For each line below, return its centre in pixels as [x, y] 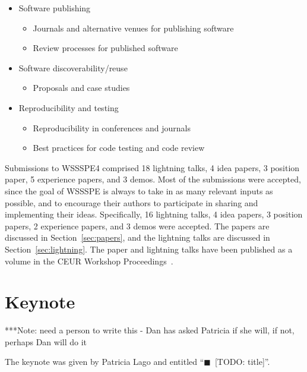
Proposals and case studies [81, 88]
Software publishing [55, 8]
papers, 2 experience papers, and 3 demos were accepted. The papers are [137, 226]
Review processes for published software [105, 48]
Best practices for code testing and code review [119, 148]
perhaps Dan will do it [46, 341]
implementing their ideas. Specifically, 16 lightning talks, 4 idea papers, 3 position [154, 214]
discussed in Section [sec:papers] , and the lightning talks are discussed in [137, 237]
